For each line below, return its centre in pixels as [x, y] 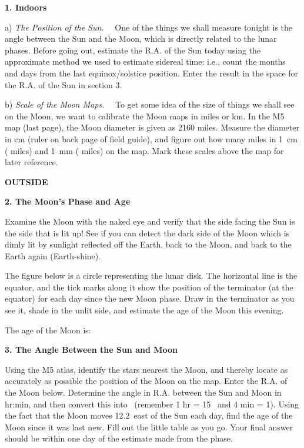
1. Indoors [26, 7]
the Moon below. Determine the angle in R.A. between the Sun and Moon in [143, 392]
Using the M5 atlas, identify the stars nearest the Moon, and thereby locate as [146, 369]
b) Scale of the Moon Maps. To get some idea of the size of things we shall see [150, 104]
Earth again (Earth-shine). [53, 255]
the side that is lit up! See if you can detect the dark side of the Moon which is [147, 233]
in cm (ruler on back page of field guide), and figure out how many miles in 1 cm [151, 138]
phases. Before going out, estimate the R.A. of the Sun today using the [133, 50]
